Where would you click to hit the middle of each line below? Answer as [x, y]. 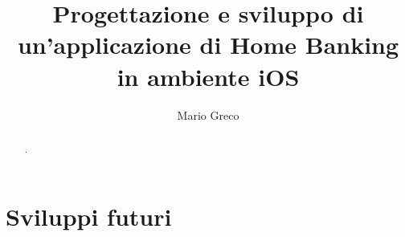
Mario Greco [208, 114]
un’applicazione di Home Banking [208, 45]
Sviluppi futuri [89, 216]
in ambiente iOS [208, 76]
